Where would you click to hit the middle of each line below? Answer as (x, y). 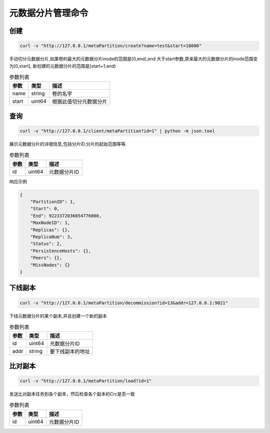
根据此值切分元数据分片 (79, 102)
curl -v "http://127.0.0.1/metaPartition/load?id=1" (86, 381)
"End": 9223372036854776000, (66, 216)
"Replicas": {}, (50, 230)
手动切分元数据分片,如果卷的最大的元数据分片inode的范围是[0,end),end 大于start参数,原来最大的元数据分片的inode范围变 (133, 59)
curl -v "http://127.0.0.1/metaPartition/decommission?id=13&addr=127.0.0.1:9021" (124, 303)
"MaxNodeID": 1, (50, 223)
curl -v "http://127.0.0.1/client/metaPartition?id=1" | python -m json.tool (117, 131)
